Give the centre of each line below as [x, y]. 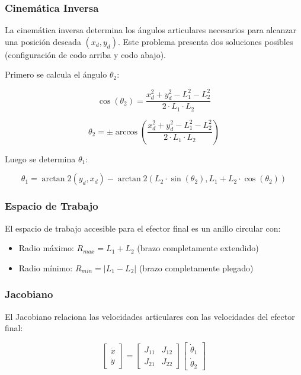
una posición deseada [43, 41]
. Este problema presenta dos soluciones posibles [205, 41]
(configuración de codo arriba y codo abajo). [85, 54]
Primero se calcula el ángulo [56, 74]
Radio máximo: [46, 248]
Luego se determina [40, 158]
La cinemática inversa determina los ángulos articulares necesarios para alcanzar [151, 30]
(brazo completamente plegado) [196, 267]
